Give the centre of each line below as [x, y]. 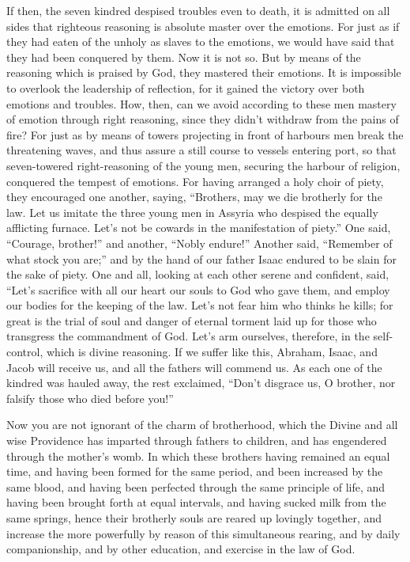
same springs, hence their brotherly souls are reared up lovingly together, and [194, 518]
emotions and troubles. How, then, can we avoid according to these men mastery [201, 103]
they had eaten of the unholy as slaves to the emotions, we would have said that [201, 42]
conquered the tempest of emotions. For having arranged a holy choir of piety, [195, 181]
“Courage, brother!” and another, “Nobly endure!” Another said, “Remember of [199, 243]
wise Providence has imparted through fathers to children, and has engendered [197, 440]
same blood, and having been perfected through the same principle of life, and [196, 486]
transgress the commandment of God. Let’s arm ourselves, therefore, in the [188, 336]
